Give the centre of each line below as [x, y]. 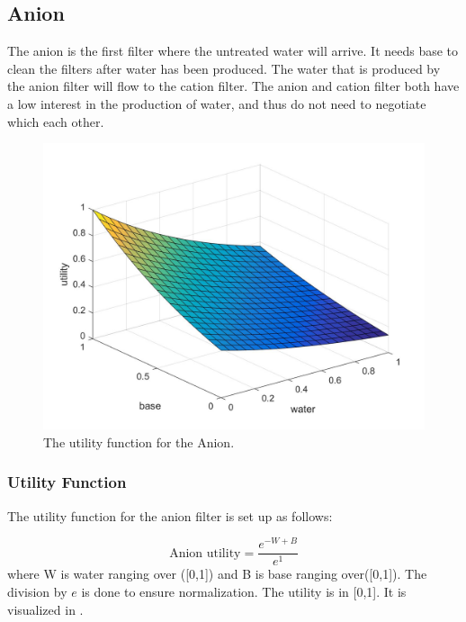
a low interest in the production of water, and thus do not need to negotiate [217, 103]
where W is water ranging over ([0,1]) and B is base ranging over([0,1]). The [217, 574]
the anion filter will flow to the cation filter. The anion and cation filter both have [233, 86]
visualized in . [45, 609]
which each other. [56, 121]
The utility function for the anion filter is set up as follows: [170, 515]
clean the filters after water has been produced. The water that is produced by [224, 68]
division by [37, 591]
